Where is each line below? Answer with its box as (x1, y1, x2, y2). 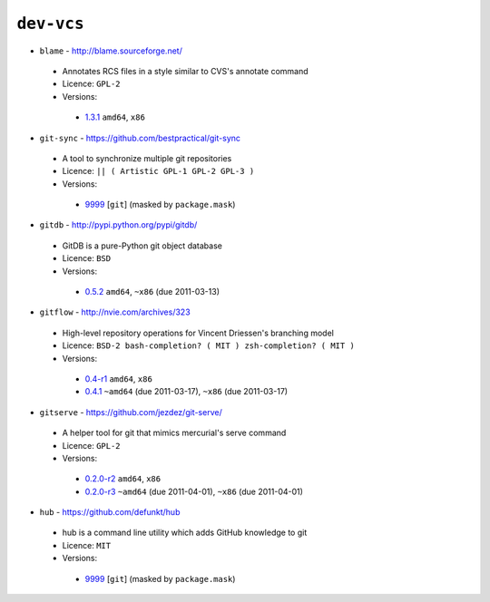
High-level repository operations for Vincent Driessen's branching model (62, 327, 335, 338)
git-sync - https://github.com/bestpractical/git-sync (39, 132, 240, 143)
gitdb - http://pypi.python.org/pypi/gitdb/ (39, 219, 198, 230)
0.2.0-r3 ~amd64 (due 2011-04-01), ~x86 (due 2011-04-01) (84, 486, 304, 497)
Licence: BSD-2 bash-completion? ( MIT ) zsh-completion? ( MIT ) (62, 340, 356, 351)
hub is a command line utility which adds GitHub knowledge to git (62, 527, 308, 539)
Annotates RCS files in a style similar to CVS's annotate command (62, 65, 309, 76)
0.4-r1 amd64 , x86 (84, 373, 153, 384)
